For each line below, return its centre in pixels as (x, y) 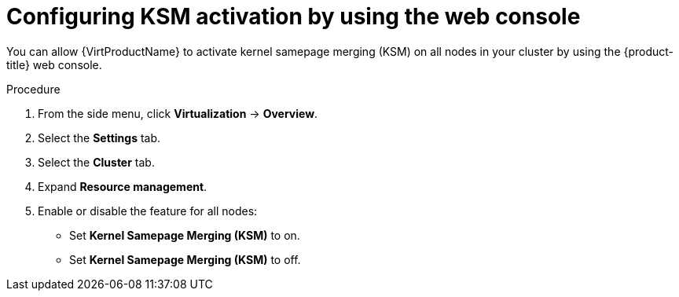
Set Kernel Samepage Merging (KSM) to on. (185, 235)
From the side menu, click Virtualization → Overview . (178, 113)
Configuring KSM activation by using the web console (294, 16)
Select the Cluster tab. (96, 162)
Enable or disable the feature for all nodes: (148, 211)
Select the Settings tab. (99, 137)
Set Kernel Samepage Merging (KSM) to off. (185, 259)
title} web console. (54, 64)
